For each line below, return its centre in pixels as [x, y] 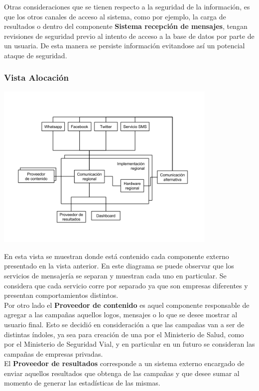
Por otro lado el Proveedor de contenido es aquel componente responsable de [127, 305]
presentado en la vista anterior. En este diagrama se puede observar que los [119, 266]
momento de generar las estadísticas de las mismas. [82, 383]
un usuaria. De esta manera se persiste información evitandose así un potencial [125, 46]
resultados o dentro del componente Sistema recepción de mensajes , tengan [126, 26]
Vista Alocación [36, 77]
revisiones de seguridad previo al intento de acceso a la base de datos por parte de [129, 36]
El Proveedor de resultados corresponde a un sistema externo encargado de [124, 363]
